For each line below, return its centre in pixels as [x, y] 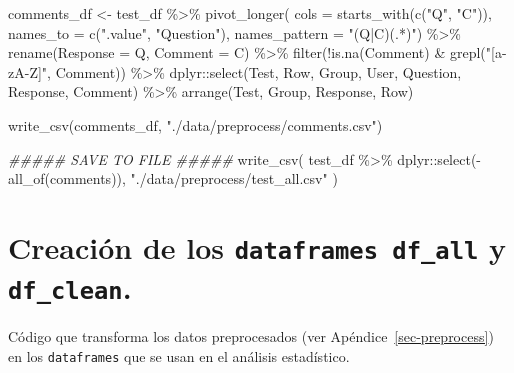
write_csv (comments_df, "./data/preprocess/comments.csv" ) [195, 124]
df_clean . [70, 287]
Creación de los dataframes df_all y [257, 246]
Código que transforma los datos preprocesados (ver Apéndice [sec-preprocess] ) [251, 336]
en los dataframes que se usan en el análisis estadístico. [179, 355]
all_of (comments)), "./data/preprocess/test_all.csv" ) [173, 178]
